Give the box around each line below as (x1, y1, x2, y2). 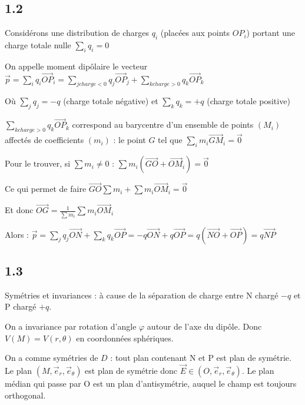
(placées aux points (160, 26, 230, 39)
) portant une (246, 26, 296, 39)
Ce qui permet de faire (5, 182, 87, 195)
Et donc (5, 204, 34, 216)
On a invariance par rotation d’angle (5, 320, 137, 332)
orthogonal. (5, 389, 46, 401)
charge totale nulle (5, 39, 71, 51)
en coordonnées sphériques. (76, 331, 174, 344)
